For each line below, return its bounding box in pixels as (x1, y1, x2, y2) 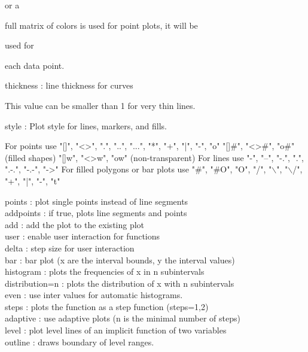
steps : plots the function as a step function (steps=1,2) (5, 300, 209, 312)
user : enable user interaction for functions (5, 230, 160, 242)
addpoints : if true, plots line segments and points (5, 207, 187, 219)
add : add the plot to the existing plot (5, 218, 145, 230)
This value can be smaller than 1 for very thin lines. (5, 99, 196, 111)
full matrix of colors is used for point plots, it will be (5, 19, 198, 31)
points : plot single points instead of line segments (5, 195, 188, 207)
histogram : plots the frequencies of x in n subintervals (5, 265, 205, 278)
